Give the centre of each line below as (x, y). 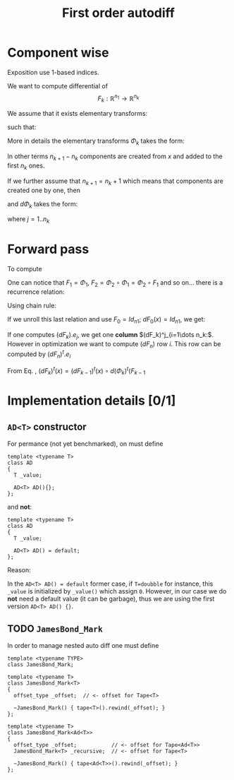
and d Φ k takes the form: (43, 205)
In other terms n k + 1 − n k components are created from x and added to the (115, 157)
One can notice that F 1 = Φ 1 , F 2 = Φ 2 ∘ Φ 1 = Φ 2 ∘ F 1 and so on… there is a (115, 283)
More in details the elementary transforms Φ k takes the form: (96, 142)
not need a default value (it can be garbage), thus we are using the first (111, 599)
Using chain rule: (32, 305)
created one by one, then (44, 190)
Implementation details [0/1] (92, 401)
